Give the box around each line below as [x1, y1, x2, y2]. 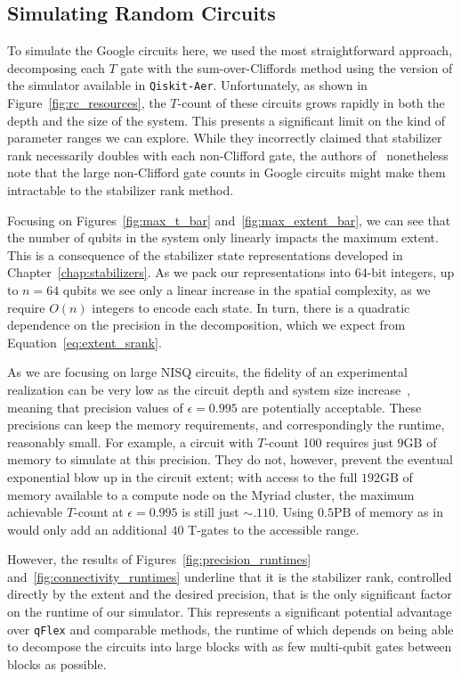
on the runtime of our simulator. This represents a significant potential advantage [7, 602, 452, 621]
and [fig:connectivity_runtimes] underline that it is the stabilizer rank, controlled [7, 567, 452, 585]
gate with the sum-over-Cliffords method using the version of [120, 58, 453, 77]
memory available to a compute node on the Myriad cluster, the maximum [7, 485, 415, 503]
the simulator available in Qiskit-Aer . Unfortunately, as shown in [7, 76, 368, 94]
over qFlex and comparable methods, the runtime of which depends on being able [7, 619, 454, 638]
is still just [182, 503, 239, 521]
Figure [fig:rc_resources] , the [7, 94, 166, 112]
